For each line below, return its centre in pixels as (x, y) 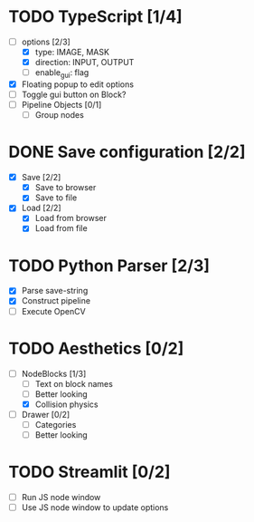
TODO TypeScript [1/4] (95, 17)
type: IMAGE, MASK (72, 52)
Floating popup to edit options (78, 84)
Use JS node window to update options (95, 507)
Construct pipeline (56, 301)
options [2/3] (46, 42)
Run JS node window (61, 497)
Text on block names (74, 383)
